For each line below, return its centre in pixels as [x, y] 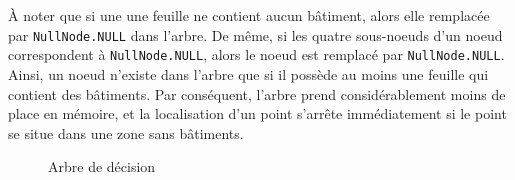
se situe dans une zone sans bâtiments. [126, 132]
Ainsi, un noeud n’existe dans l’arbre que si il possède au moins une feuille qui [248, 73]
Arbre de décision [102, 166]
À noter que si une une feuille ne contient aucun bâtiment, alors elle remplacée [249, 15]
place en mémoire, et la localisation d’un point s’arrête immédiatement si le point [257, 113]
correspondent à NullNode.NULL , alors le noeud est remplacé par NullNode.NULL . [256, 54]
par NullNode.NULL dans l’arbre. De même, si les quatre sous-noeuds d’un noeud [255, 34]
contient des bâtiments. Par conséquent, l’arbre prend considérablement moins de [257, 93]
